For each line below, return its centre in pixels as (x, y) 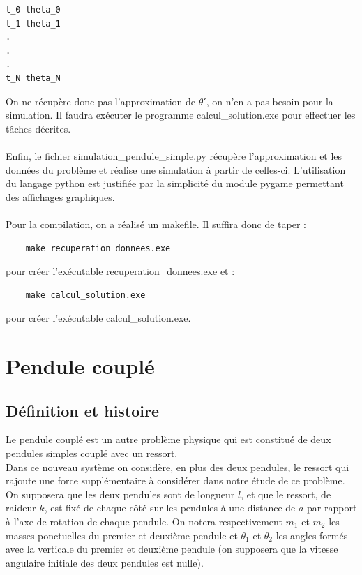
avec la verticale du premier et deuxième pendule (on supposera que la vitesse (172, 549)
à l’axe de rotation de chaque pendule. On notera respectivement (144, 522)
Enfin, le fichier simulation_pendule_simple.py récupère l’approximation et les (174, 155)
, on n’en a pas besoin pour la (270, 101)
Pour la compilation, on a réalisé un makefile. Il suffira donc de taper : (156, 224)
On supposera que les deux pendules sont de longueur (120, 494)
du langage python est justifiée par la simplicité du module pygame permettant (175, 183)
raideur (21, 508)
